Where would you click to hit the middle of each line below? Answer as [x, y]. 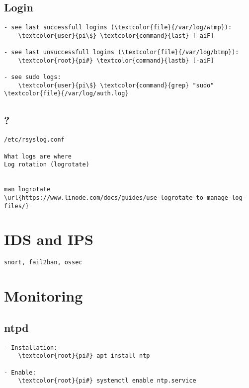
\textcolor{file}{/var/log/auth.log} [66, 94]
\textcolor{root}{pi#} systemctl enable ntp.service [107, 381]
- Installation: [31, 348]
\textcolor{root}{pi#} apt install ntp [84, 356]
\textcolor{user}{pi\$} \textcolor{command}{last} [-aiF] [116, 36]
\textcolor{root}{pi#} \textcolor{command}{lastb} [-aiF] [116, 60]
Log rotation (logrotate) [47, 165]
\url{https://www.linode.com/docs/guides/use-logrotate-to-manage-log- [125, 197]
